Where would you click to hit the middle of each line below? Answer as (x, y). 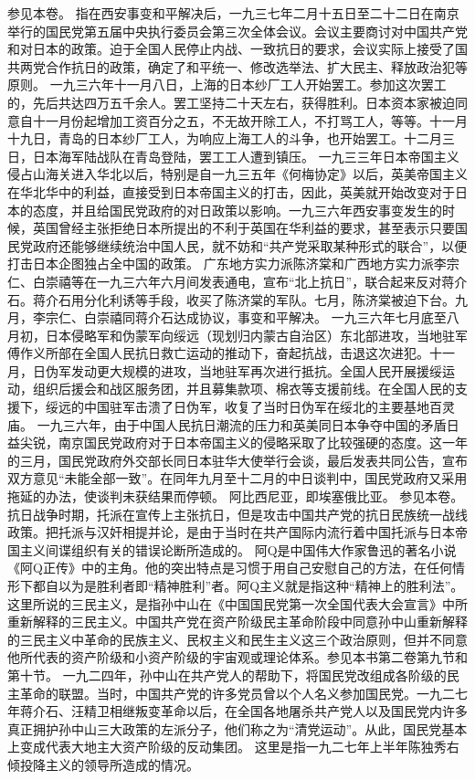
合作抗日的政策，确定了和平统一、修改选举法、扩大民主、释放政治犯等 (256, 66)
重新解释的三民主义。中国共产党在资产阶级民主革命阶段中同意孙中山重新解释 (237, 622)
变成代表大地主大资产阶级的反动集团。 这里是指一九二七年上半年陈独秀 (233, 747)
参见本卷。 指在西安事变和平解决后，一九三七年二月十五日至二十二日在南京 (233, 13)
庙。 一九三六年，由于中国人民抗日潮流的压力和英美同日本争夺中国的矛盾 (227, 424)
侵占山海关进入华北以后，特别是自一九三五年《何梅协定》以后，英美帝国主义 (237, 174)
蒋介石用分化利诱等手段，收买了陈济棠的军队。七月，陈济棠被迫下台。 (243, 299)
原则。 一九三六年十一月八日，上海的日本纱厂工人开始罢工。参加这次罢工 (227, 84)
